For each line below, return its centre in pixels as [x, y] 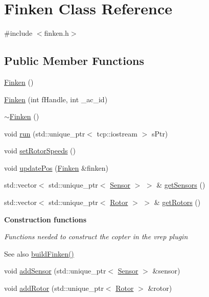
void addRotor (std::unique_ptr [54, 288]
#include [18, 33]
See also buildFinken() [39, 253]
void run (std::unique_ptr [45, 133]
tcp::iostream [117, 133]
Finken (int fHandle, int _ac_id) [56, 99]
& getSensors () [181, 185]
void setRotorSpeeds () [40, 151]
